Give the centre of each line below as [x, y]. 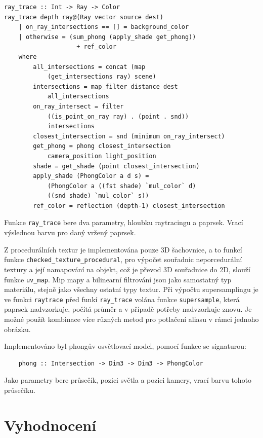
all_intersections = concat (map [89, 67]
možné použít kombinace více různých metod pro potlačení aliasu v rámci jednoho [131, 319]
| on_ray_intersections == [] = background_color [104, 27]
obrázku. [17, 329]
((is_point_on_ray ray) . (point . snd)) [118, 116]
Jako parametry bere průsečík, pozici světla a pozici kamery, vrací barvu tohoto [128, 380]
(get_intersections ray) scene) [102, 77]
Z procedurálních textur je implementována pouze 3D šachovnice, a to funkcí [123, 249]
